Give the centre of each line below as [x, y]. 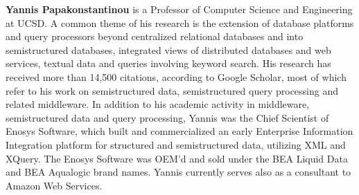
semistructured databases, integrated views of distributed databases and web [168, 49]
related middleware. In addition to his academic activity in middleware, [158, 104]
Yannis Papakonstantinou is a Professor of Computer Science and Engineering [179, 9]
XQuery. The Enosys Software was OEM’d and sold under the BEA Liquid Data [177, 158]
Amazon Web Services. [54, 185]
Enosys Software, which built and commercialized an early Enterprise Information [179, 131]
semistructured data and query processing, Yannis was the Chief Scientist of [167, 117]
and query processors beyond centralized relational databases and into [155, 36]
